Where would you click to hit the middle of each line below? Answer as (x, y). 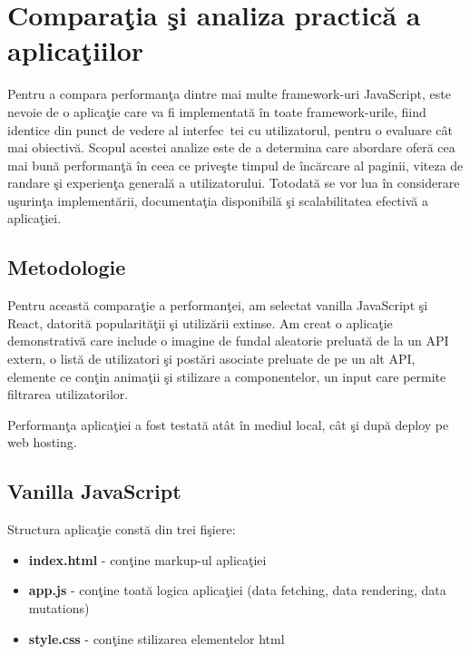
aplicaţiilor (76, 50)
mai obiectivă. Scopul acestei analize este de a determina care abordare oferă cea (231, 147)
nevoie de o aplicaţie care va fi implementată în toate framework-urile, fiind (217, 111)
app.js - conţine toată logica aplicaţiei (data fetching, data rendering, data (237, 590)
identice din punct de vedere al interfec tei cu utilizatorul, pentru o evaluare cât (230, 129)
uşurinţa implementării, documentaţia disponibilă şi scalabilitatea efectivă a (218, 200)
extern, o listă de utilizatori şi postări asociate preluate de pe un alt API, (211, 359)
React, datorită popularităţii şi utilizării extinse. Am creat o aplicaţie (200, 322)
